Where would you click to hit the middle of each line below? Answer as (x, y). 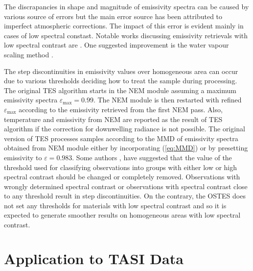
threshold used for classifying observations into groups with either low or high (121, 167)
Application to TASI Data (94, 258)
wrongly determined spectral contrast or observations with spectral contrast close (126, 186)
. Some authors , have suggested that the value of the (152, 157)
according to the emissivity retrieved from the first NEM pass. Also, (121, 109)
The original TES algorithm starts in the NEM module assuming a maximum (120, 90)
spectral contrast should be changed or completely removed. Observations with (122, 177)
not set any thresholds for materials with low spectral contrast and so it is (115, 205)
